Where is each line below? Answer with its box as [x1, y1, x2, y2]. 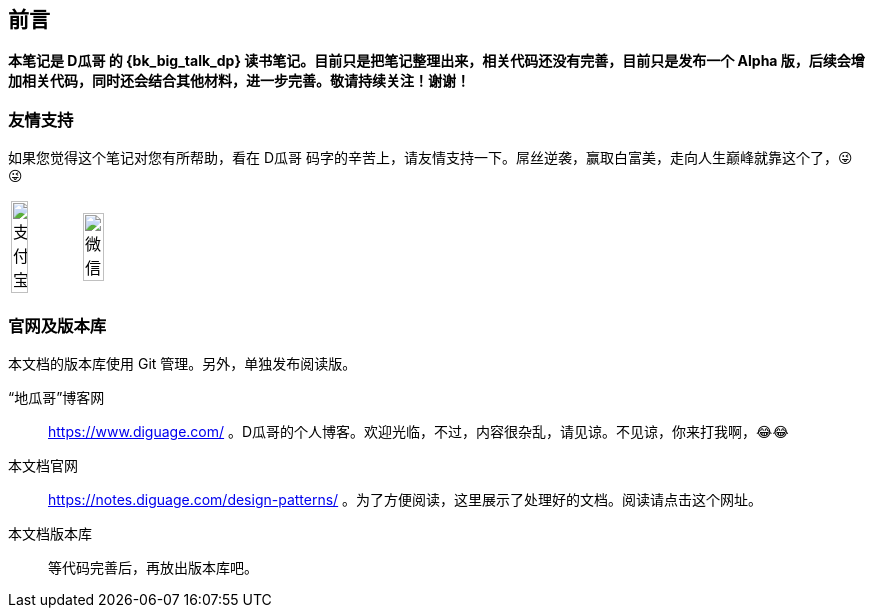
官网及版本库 [8, 315, 107, 336]
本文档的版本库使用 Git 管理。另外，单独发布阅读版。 [8, 354, 357, 372]
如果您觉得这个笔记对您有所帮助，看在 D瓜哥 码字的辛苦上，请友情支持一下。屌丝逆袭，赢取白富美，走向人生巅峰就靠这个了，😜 [8, 149, 853, 167]
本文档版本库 [8, 524, 92, 542]
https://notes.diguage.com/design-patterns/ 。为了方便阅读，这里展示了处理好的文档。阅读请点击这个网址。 [48, 490, 763, 508]
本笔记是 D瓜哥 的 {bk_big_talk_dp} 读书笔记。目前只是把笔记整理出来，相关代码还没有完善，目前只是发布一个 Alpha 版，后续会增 [8, 52, 865, 70]
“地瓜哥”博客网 [8, 388, 105, 406]
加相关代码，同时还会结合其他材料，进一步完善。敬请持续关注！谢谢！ [8, 72, 470, 90]
